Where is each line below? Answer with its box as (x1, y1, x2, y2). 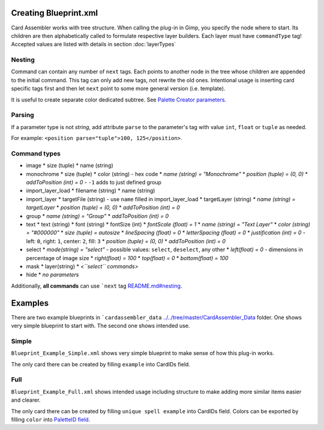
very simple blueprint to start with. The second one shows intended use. (11, 322, 190, 330)
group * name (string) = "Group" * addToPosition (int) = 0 (26, 212, 169, 219)
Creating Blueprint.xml (11, 8, 98, 18)
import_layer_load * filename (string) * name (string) (26, 187, 155, 195)
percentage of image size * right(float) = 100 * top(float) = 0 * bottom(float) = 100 (26, 254, 229, 261)
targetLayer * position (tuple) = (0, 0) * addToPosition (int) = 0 (26, 204, 180, 211)
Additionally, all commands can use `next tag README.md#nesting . (11, 282, 182, 289)
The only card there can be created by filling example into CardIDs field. (11, 360, 190, 368)
